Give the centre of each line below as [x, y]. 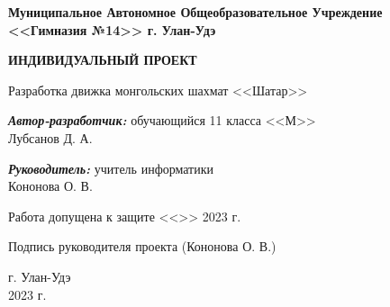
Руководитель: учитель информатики [111, 168]
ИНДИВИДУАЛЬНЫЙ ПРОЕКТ [103, 60]
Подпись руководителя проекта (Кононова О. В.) [142, 246]
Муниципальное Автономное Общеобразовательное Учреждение [195, 12]
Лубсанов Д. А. [50, 137]
